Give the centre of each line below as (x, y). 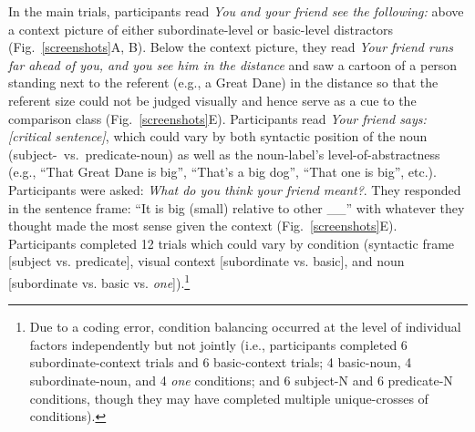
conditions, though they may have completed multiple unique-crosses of (229, 398)
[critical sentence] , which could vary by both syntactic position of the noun (218, 136)
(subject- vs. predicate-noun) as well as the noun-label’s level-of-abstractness (224, 154)
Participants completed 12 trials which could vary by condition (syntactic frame (232, 243)
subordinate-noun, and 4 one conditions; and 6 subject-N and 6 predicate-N (241, 380)
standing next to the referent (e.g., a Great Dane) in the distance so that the (223, 82)
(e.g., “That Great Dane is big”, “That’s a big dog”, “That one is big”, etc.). (222, 172)
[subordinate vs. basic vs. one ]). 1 (99, 281)
